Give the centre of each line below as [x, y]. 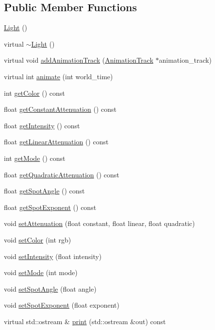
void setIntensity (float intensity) [53, 256]
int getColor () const [34, 93]
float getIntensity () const [42, 125]
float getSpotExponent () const [50, 207]
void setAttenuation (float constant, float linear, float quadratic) [99, 223]
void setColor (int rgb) [38, 239]
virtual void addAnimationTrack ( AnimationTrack [79, 60]
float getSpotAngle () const [44, 191]
